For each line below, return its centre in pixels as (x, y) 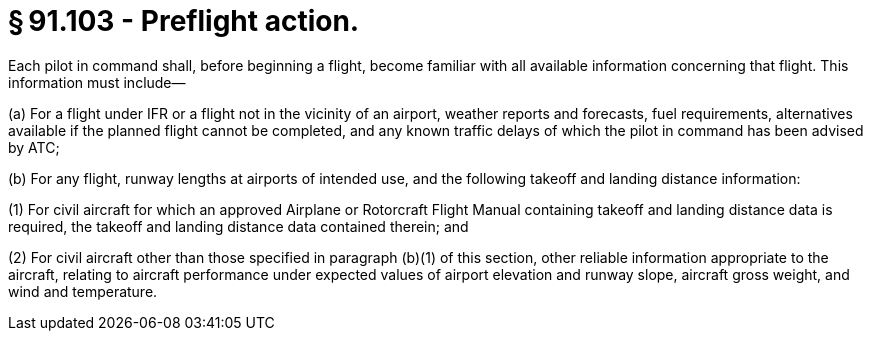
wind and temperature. (83, 291)
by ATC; (34, 147)
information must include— (97, 82)
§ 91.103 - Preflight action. (184, 21)
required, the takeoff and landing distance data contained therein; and (238, 226)
